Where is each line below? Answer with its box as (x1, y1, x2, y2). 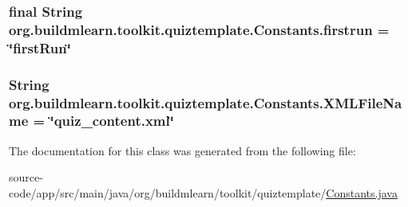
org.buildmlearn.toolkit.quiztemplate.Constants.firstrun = (9, 19, 390, 39)
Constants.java (326, 184, 398, 201)
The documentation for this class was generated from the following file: (9, 142, 356, 158)
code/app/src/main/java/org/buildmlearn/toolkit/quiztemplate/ (9, 184, 327, 201)
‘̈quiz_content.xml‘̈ (50, 111, 174, 131)
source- (9, 169, 43, 186)
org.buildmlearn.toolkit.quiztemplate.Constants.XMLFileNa (9, 92, 402, 112)
